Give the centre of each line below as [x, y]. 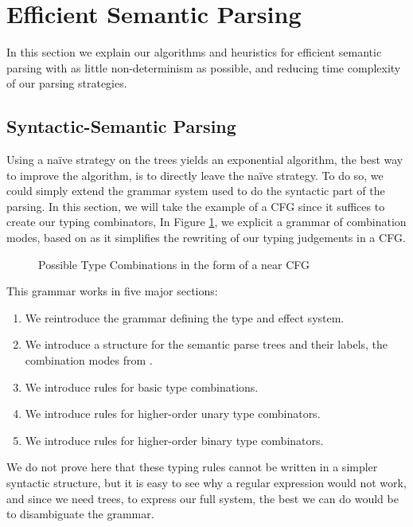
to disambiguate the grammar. [80, 514]
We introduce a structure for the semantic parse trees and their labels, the [206, 344]
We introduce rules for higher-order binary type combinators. [174, 440]
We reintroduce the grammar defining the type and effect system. [185, 317]
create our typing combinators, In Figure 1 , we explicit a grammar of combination [206, 222]
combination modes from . [89, 360]
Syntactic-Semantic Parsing [121, 126]
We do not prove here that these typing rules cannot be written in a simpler [192, 467]
